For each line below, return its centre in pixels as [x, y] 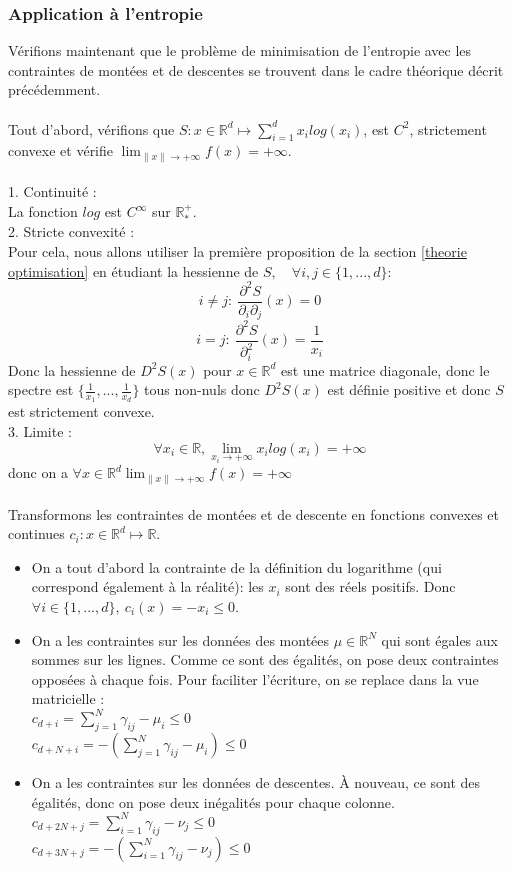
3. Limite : [40, 431]
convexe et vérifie [61, 150]
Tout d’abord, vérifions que [91, 128]
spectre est [41, 389]
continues [36, 533]
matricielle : [68, 698]
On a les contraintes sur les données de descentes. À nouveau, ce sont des [256, 782]
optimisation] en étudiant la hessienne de [133, 270]
